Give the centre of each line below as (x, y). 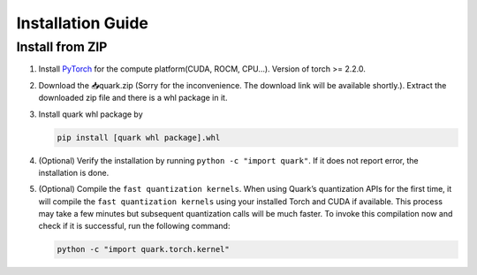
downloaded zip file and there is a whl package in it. (133, 98)
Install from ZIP (62, 47)
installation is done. (74, 172)
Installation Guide (83, 23)
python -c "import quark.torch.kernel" (143, 249)
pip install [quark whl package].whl (139, 137)
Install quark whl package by (91, 114)
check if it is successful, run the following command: (134, 226)
